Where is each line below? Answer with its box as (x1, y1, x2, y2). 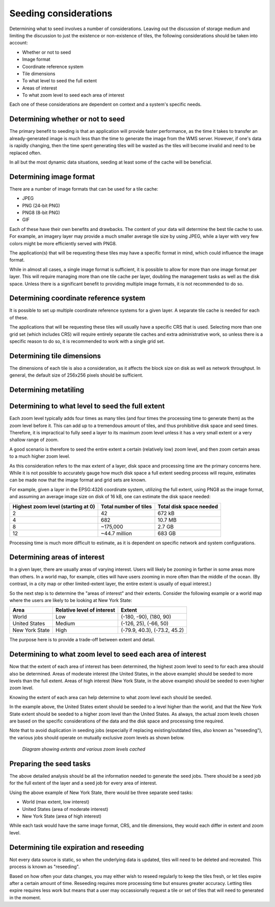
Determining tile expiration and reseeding (9, 843, 144, 852)
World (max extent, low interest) (22, 799, 90, 805)
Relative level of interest (55, 607, 116, 614)
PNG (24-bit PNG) (22, 202, 61, 208)
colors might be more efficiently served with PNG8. (9, 240, 117, 246)
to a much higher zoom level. (9, 453, 71, 459)
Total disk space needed (157, 503, 218, 510)
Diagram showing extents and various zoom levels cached (22, 746, 146, 752)
